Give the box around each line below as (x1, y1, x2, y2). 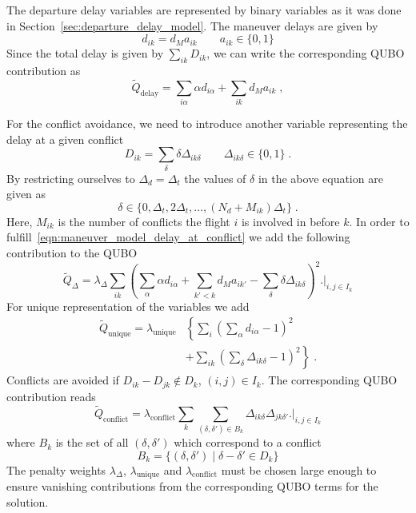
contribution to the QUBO (6, 245, 138, 261)
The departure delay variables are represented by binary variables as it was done (6, 2, 402, 18)
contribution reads (6, 388, 96, 404)
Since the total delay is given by (6, 45, 164, 62)
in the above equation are (258, 169, 383, 186)
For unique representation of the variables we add (6, 297, 250, 314)
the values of (184, 169, 246, 186)
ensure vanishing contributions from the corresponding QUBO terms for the (6, 478, 378, 495)
